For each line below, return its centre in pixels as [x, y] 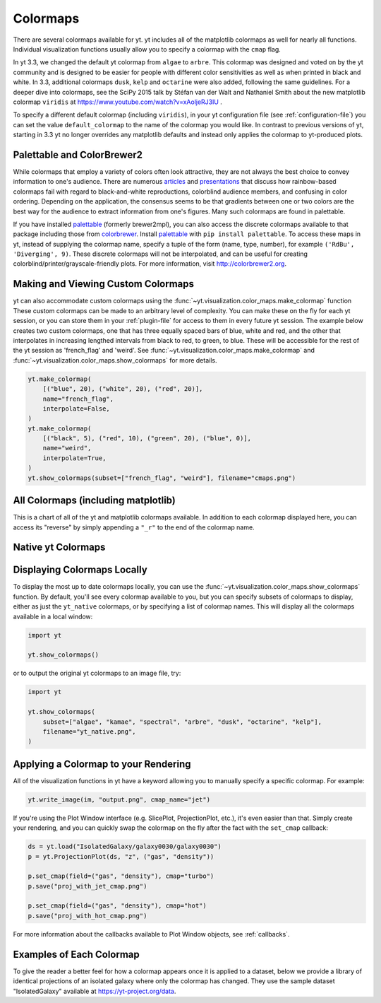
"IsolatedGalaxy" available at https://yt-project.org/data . [95, 991]
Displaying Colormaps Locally [80, 570]
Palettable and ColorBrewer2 [78, 154]
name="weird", [67, 448]
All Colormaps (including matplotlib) [94, 501]
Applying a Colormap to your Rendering [102, 764]
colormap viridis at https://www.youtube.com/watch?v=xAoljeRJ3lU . [117, 102]
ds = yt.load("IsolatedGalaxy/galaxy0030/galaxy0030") [125, 847]
